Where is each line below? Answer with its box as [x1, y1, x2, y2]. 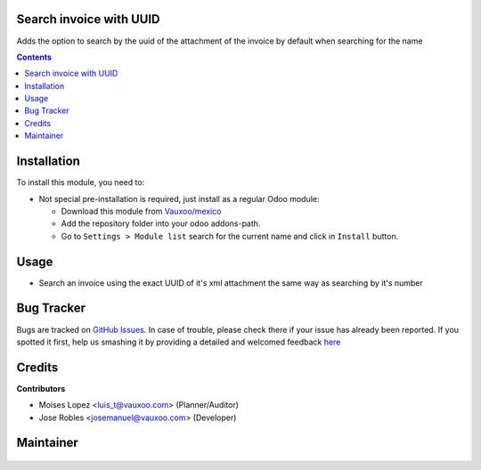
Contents [16, 52, 53, 62]
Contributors [16, 383, 66, 393]
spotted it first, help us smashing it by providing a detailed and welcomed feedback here [16, 336, 341, 347]
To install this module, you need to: [16, 177, 145, 188]
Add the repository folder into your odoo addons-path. [61, 218, 261, 229]
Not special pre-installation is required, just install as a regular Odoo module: [38, 193, 320, 204]
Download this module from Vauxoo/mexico [61, 206, 222, 216]
